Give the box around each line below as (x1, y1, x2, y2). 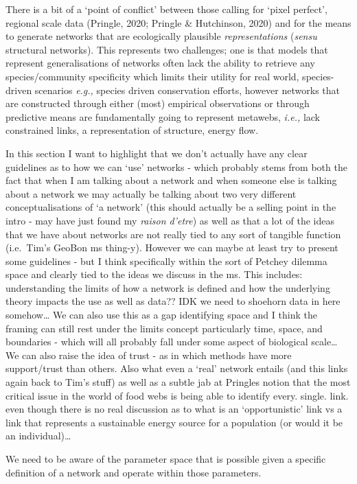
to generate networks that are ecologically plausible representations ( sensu (5, 29, 317, 43)
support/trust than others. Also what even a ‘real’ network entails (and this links (5, 361, 348, 376)
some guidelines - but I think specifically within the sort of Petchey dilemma (5, 253, 327, 268)
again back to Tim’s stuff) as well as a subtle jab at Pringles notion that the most (5, 375, 351, 389)
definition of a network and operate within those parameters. (5, 465, 262, 479)
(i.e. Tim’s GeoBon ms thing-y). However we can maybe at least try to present (5, 240, 338, 255)
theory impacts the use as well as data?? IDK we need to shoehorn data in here (5, 294, 341, 308)
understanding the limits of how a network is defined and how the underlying (5, 280, 330, 295)
